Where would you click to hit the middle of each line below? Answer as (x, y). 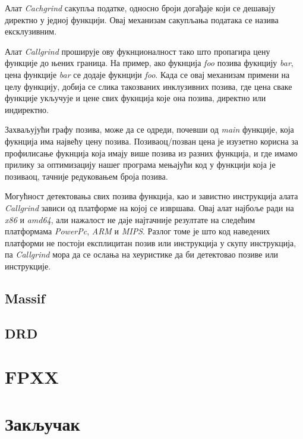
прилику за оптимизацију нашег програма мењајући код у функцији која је (140, 164)
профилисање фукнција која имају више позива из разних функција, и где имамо (151, 153)
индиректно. (27, 109)
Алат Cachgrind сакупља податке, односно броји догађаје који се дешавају (140, 8)
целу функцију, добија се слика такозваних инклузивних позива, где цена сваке (149, 86)
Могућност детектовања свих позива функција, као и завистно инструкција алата (151, 196)
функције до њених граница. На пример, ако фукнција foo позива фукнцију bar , (149, 63)
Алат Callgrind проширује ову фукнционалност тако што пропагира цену (138, 51)
